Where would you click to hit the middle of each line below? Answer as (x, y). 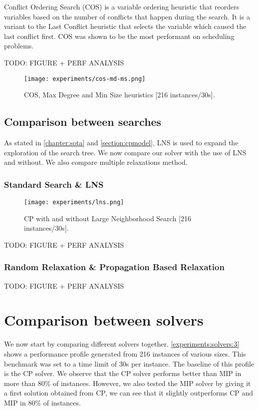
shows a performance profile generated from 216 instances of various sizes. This (125, 353)
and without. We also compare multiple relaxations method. (96, 162)
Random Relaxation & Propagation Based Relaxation (114, 267)
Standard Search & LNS (54, 184)
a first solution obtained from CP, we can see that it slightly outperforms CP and (129, 393)
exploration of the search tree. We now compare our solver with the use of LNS (125, 152)
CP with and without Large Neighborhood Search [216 (108, 218)
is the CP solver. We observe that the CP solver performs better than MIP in (123, 373)
